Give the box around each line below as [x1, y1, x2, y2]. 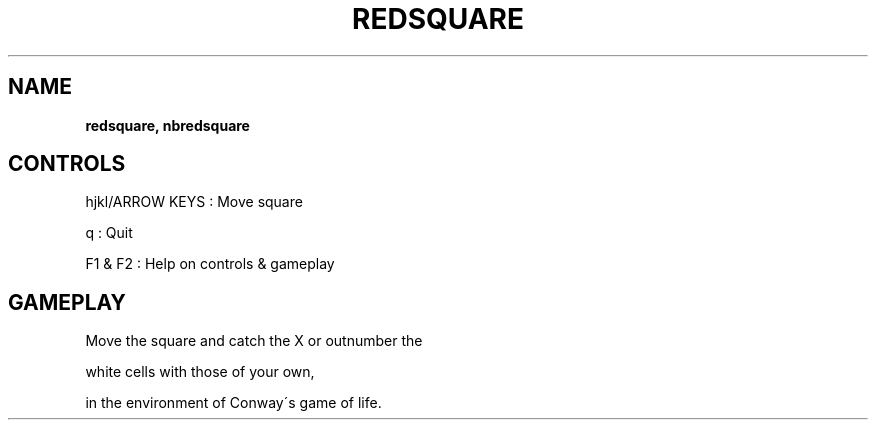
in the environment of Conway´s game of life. [85, 394, 382, 412]
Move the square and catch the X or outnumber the [85, 332, 423, 350]
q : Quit [85, 224, 133, 242]
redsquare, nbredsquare [85, 116, 250, 134]
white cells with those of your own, [85, 363, 315, 381]
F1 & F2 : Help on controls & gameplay [85, 255, 335, 273]
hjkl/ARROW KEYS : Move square [85, 193, 303, 211]
